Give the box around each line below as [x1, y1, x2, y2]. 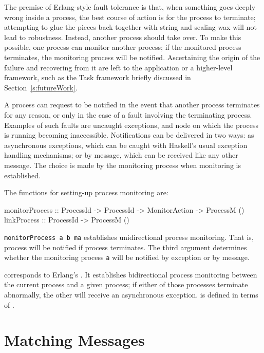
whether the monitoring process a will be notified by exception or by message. [4, 252, 250, 263]
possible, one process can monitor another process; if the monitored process [4, 42, 241, 52]
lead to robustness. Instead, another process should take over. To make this [4, 31, 241, 42]
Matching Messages [4, 329, 145, 350]
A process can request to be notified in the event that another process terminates [4, 99, 260, 110]
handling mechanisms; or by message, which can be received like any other [4, 150, 238, 160]
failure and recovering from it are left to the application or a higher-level [4, 62, 233, 72]
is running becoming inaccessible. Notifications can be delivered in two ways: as [4, 129, 254, 140]
